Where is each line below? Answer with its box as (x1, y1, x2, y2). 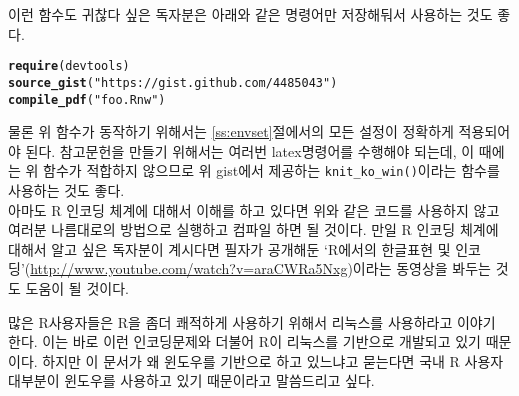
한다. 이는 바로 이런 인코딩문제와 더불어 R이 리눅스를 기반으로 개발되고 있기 (8, 331, 481, 352)
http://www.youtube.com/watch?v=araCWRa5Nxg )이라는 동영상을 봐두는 (30, 258, 491, 279)
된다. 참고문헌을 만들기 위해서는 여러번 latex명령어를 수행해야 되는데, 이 (25, 140, 475, 161)
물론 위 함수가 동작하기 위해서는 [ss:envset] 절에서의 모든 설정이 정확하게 (8, 121, 454, 142)
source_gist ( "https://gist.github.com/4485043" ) (8, 75, 338, 90)
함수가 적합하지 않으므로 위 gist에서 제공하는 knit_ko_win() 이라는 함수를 (43, 160, 500, 181)
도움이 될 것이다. (25, 277, 129, 298)
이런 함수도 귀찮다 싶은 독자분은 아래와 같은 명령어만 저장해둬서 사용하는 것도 (8, 4, 493, 24)
